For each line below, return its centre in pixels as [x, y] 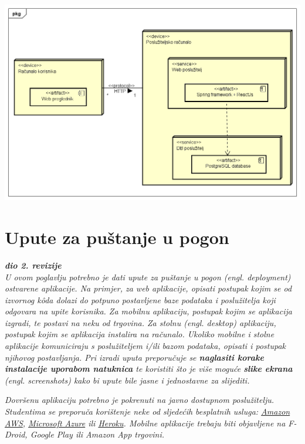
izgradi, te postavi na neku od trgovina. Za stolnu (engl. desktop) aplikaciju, [140, 322]
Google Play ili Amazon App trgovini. [97, 434]
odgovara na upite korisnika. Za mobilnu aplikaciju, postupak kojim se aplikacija [148, 311]
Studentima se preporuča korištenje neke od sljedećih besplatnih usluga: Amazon [148, 411]
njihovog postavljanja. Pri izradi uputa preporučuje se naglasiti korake [134, 357]
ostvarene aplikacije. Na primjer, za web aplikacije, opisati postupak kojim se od [148, 288]
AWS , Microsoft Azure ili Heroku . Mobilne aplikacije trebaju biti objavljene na [145, 423]
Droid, [16, 434]
